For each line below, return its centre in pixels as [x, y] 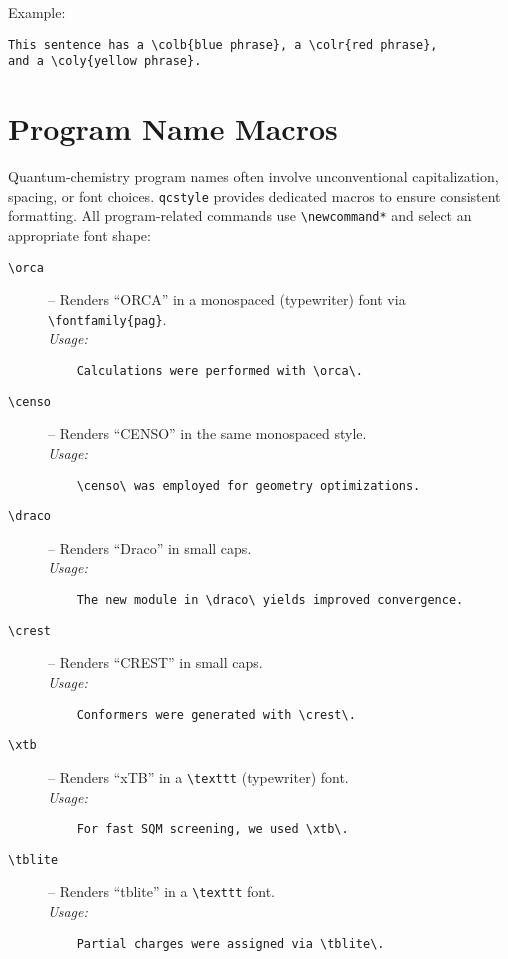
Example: [37, 12]
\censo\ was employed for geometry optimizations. [248, 485]
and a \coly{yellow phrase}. [105, 61]
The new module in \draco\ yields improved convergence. [270, 600]
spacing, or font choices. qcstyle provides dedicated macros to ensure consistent [254, 195]
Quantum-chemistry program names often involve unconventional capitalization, [253, 176]
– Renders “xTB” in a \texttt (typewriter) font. [198, 776]
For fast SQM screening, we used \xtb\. [212, 829]
